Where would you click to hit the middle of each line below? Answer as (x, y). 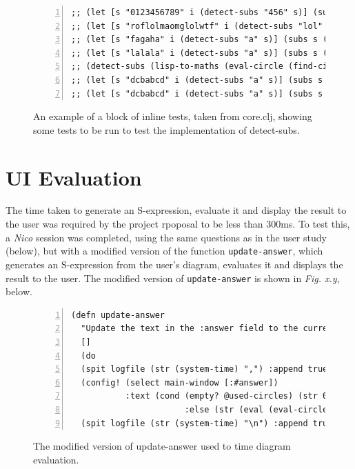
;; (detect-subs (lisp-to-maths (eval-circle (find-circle (209, 67)
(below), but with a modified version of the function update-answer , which (164, 251)
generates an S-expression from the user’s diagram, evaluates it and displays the (174, 264)
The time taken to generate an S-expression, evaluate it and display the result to (176, 210)
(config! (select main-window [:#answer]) (180, 382)
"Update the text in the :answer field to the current (209, 329)
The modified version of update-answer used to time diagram (162, 446)
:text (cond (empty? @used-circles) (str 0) (229, 396)
